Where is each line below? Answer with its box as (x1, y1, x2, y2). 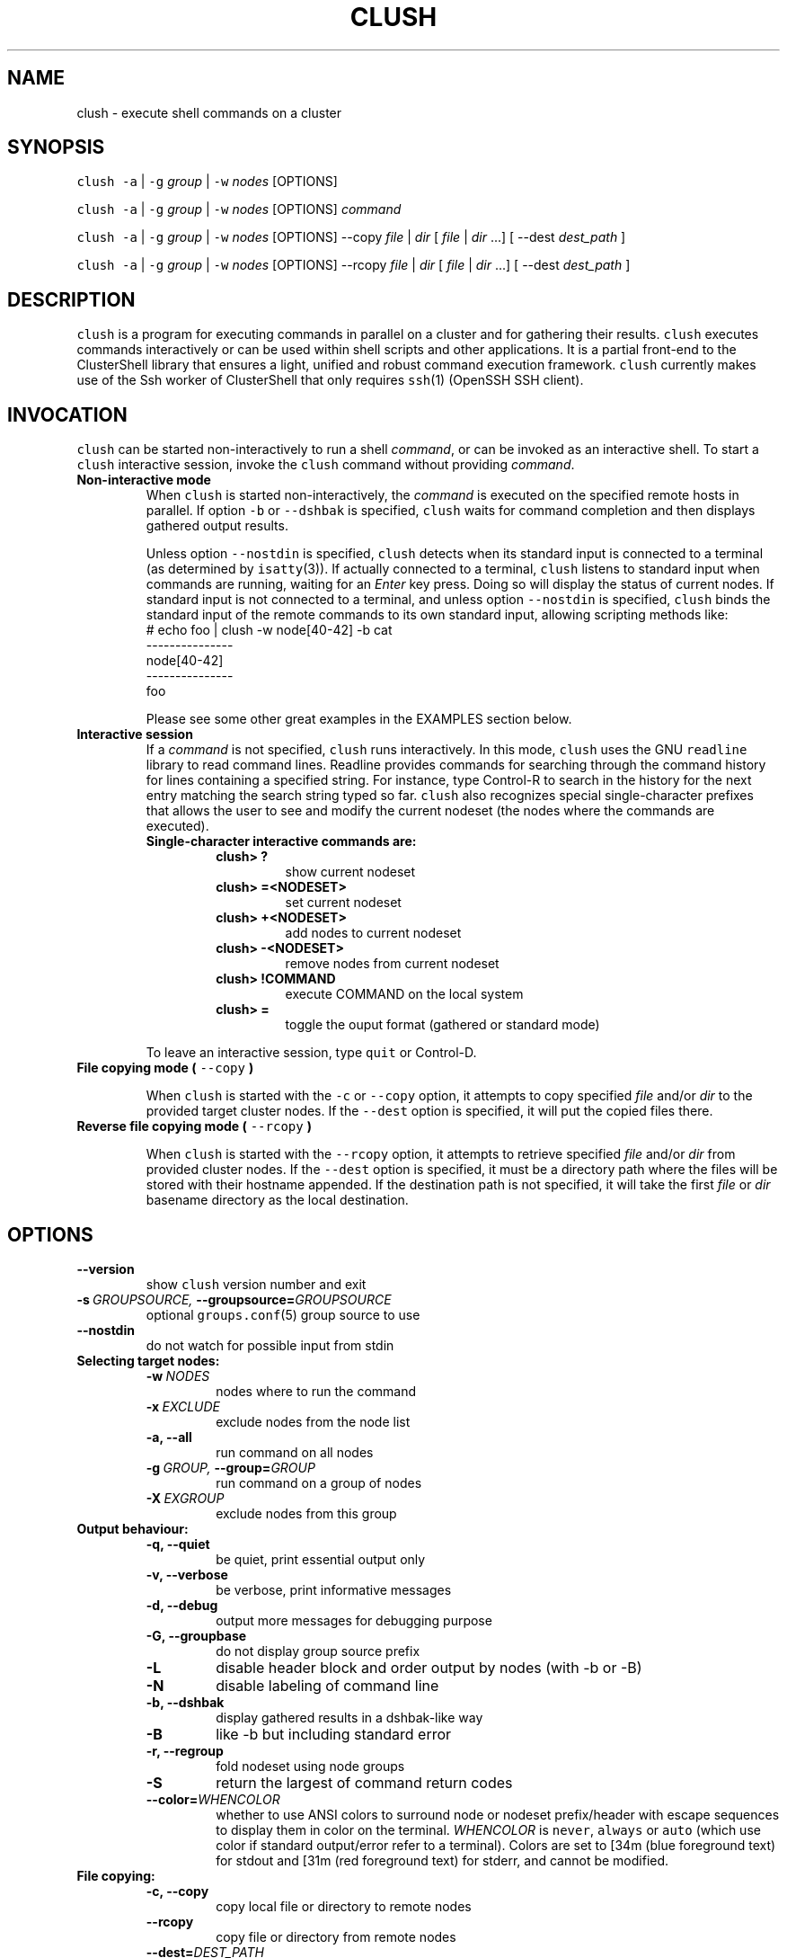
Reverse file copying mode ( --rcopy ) (76, 1118, 312, 1135)
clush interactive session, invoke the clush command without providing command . (76, 457, 575, 473)
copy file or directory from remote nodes (216, 1928, 456, 1945)
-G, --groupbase (146, 1627, 247, 1643)
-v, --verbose (146, 1566, 228, 1582)
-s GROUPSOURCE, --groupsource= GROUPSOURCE (76, 1291, 392, 1307)
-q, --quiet (146, 1535, 210, 1552)
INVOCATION (7, 403, 128, 426)
